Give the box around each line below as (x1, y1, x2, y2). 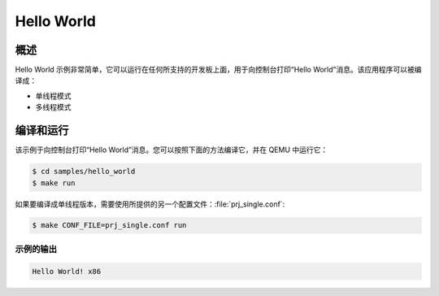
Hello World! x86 (32, 267, 102, 276)
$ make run (32, 178, 76, 187)
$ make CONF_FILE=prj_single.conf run (32, 220, 187, 230)
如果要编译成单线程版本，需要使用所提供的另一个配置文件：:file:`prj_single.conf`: (15, 199, 285, 209)
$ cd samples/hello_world (32, 167, 136, 176)
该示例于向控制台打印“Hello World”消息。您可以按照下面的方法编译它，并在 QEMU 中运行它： (15, 145, 328, 155)
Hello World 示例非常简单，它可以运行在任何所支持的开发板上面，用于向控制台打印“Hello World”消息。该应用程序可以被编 (15, 65, 422, 75)
